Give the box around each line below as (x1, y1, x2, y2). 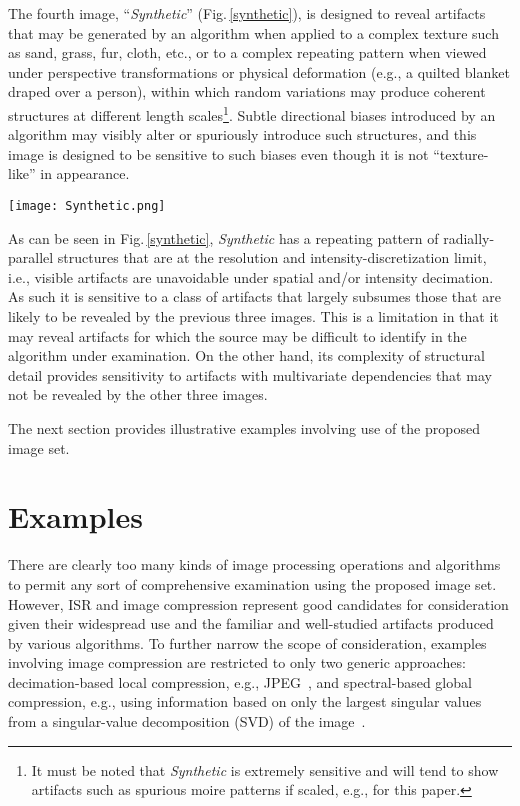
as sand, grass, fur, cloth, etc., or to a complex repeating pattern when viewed (8, 42, 487, 63)
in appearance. (40, 163, 130, 184)
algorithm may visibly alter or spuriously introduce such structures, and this (8, 124, 477, 145)
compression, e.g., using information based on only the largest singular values (8, 691, 482, 712)
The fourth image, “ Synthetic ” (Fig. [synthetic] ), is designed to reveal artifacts (8, 3, 486, 23)
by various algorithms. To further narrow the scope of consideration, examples (8, 632, 487, 653)
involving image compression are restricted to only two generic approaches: (8, 652, 466, 673)
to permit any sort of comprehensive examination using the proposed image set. (8, 573, 497, 594)
